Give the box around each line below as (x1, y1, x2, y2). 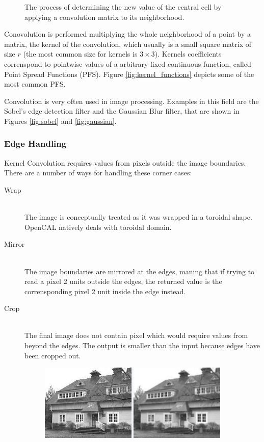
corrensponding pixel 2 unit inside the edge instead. (24, 285, 186, 296)
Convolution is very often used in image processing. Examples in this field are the (4, 95, 259, 106)
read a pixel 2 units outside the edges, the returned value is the (24, 276, 222, 287)
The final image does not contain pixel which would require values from (24, 330, 248, 341)
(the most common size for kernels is (23, 48, 138, 59)
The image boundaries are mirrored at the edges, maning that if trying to (24, 266, 255, 276)
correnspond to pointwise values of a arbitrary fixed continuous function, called (4, 58, 251, 69)
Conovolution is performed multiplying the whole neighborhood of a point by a (4, 29, 251, 39)
